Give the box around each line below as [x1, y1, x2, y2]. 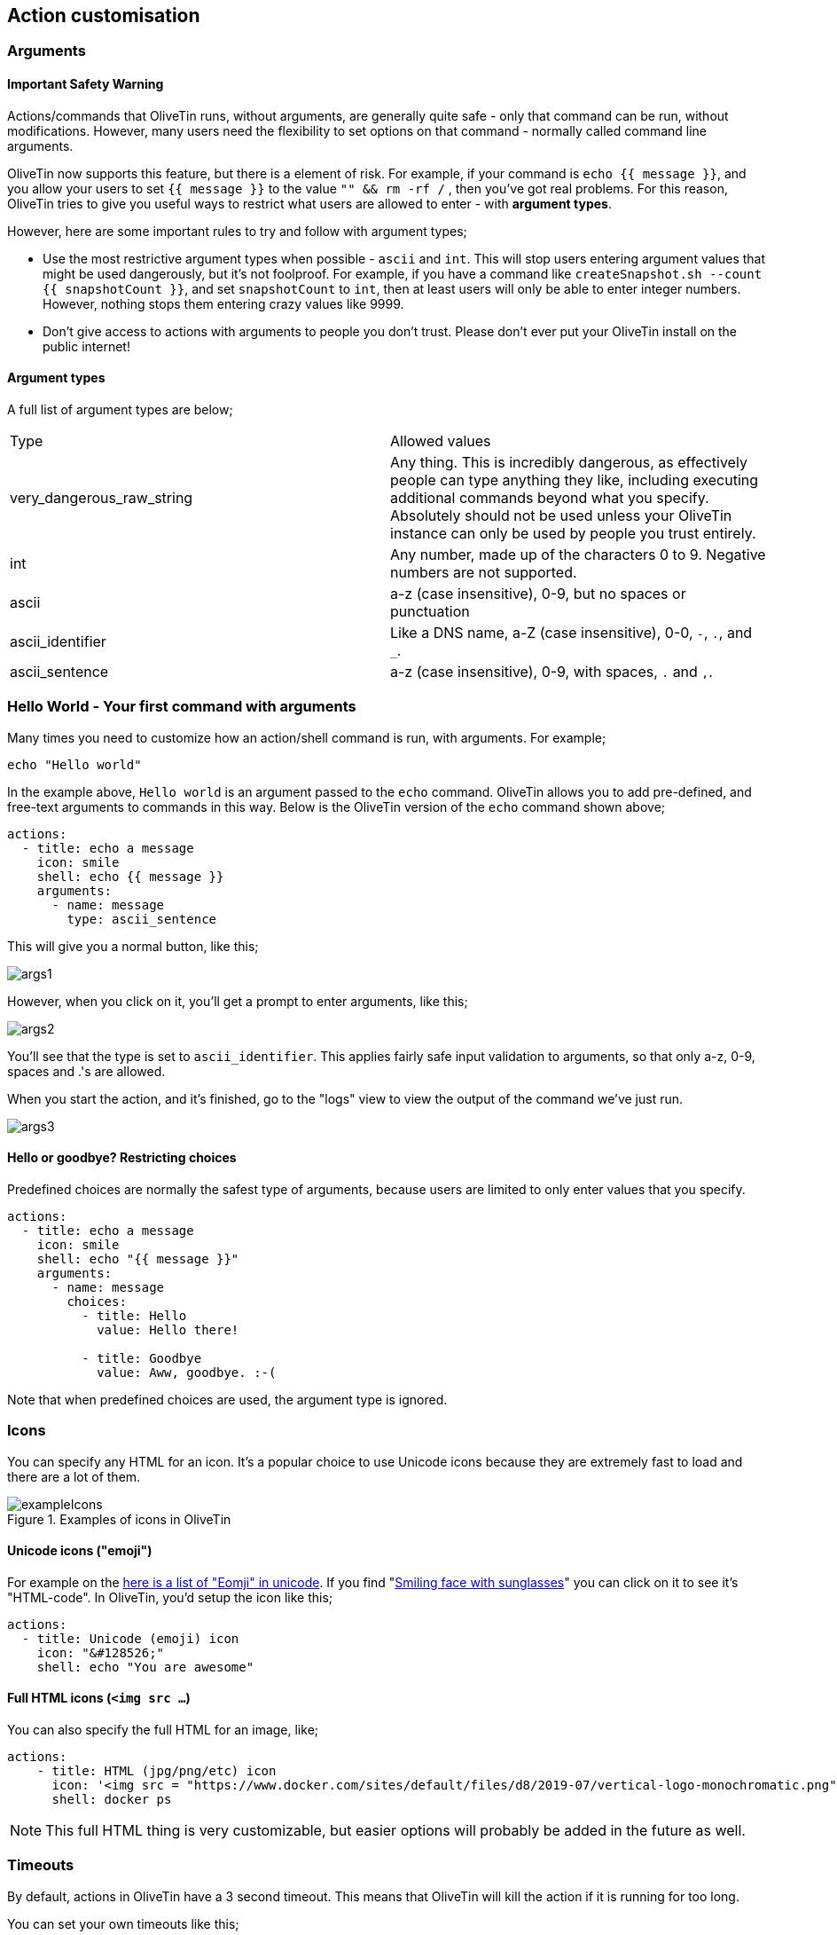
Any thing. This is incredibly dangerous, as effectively [390, 452, 747, 471]
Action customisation [7, 4, 200, 27]
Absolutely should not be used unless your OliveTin [390, 506, 732, 524]
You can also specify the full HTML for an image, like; [7, 1722, 319, 1738]
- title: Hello [82, 1308, 187, 1323]
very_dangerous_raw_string [10, 488, 193, 507]
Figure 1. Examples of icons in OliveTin [7, 1511, 231, 1527]
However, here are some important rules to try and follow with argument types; [7, 223, 467, 239]
